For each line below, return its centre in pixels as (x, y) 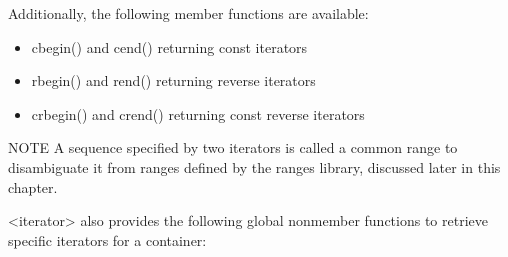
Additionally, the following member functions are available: (188, 13)
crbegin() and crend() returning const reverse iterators (198, 113)
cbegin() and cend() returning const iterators (169, 46)
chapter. (33, 186)
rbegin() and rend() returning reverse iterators (173, 80)
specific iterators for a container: (107, 239)
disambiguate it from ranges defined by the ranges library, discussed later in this (254, 166)
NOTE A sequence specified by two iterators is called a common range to (233, 147)
